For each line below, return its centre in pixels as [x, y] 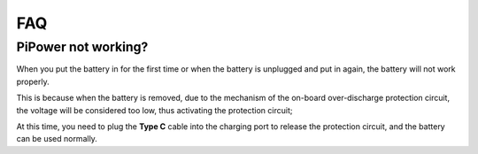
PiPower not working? [82, 47]
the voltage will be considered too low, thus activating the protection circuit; [154, 110]
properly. [33, 81]
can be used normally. [57, 139]
